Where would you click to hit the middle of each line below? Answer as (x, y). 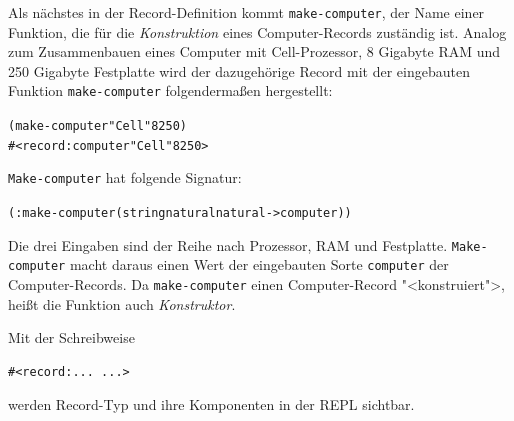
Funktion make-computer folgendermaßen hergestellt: (170, 90)
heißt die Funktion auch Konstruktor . (122, 303)
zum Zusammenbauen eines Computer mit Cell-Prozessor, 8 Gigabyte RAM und (254, 51)
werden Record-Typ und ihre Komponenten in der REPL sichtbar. (211, 404)
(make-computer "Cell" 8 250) (97, 126)
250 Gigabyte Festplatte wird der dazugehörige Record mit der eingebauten (239, 70)
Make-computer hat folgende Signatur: (125, 177)
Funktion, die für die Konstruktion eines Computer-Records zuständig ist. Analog (257, 31)
